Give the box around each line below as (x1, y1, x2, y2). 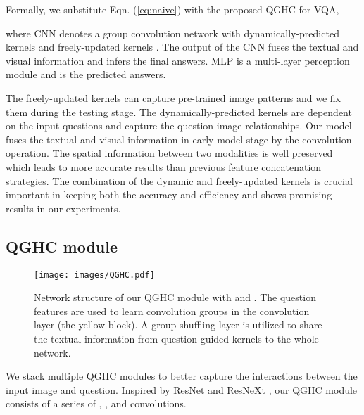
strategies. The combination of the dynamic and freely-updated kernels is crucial (6, 173, 353, 188)
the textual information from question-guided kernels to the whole (34, 331, 319, 345)
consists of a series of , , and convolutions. (6, 396, 187, 411)
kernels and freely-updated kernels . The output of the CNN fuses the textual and (6, 39, 359, 54)
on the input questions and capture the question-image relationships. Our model (6, 118, 352, 133)
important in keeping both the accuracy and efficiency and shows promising (6, 187, 332, 202)
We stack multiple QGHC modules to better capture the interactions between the (6, 369, 358, 383)
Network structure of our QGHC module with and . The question (34, 290, 316, 305)
